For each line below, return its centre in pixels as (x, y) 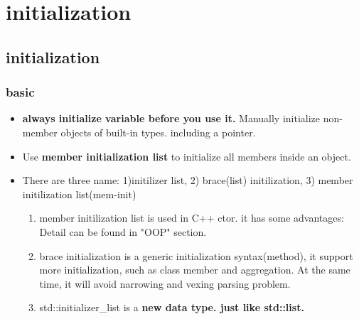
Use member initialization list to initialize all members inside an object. (187, 156)
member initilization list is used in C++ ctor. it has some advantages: (192, 218)
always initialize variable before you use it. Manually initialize (171, 118)
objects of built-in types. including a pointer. (158, 132)
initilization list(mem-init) (79, 194)
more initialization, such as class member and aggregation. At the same (195, 270)
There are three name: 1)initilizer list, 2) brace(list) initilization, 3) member (188, 180)
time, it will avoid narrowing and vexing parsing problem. (165, 283)
